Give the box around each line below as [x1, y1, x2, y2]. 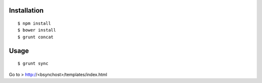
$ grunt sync [17, 61, 49, 66]
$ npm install [17, 21, 51, 26]
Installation [9, 6, 44, 15]
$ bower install [17, 27, 56, 33]
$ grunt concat [17, 34, 54, 40]
